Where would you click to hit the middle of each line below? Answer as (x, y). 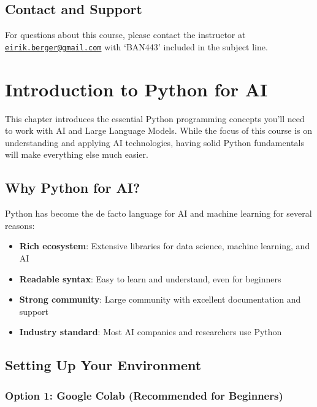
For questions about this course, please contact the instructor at (125, 35)
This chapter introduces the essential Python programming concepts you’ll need (155, 118)
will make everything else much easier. (77, 154)
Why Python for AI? (73, 188)
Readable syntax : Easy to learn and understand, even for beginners (150, 278)
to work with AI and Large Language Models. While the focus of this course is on (158, 130)
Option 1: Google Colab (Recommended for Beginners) (144, 395)
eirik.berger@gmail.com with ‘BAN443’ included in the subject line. (136, 46)
